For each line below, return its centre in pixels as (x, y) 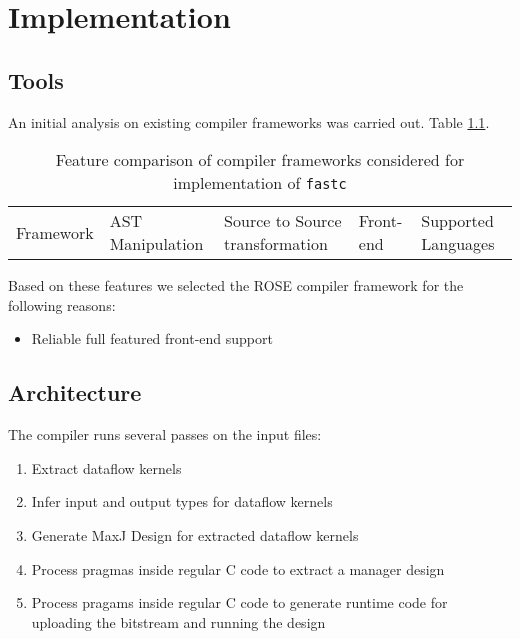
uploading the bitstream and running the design (178, 621)
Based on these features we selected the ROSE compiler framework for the (236, 285)
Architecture (75, 392)
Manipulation (156, 244)
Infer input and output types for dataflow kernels (182, 501)
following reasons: (62, 304)
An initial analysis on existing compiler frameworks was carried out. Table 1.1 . (249, 121)
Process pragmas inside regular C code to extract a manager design (238, 568)
